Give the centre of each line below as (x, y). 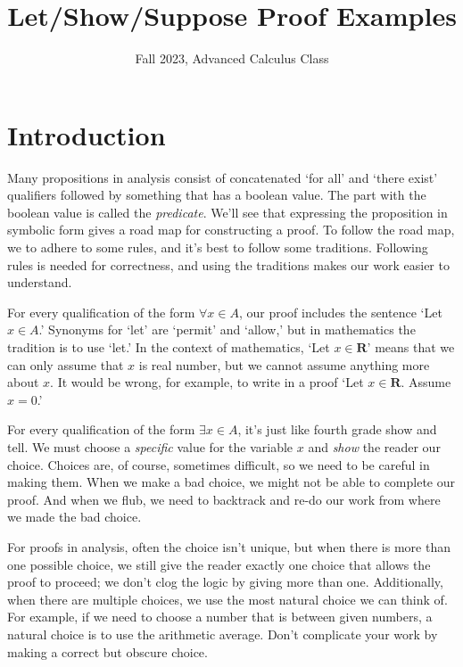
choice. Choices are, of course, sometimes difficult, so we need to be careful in (219, 464)
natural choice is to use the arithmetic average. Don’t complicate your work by (223, 634)
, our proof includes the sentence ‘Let (340, 312)
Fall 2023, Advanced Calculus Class (232, 58)
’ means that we (411, 347)
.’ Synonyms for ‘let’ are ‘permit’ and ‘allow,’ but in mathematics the (227, 329)
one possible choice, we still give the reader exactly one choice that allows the (219, 564)
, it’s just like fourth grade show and (337, 429)
